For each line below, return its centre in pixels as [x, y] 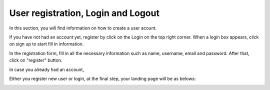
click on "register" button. [36, 60]
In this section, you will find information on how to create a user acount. [83, 28]
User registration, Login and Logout [84, 13]
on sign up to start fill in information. [46, 44]
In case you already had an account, [47, 69]
